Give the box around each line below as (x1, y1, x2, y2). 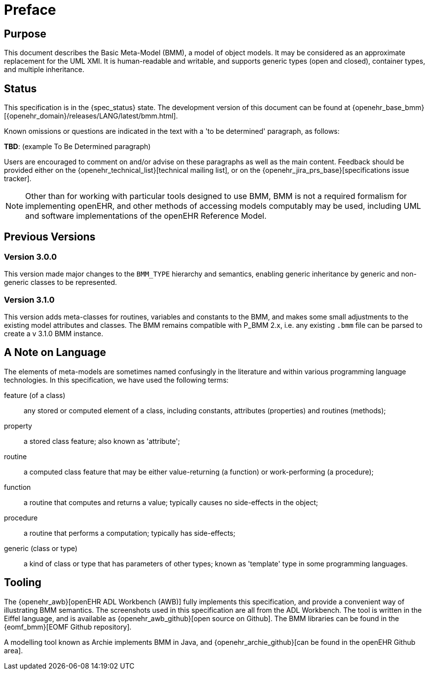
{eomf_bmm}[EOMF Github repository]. (4, 622, 132, 631)
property (4, 421, 32, 430)
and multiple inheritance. (4, 65, 84, 74)
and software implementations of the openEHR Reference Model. (25, 211, 267, 221)
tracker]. (4, 174, 32, 183)
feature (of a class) (4, 391, 66, 399)
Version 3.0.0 (4, 251, 57, 262)
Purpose (4, 27, 46, 40)
